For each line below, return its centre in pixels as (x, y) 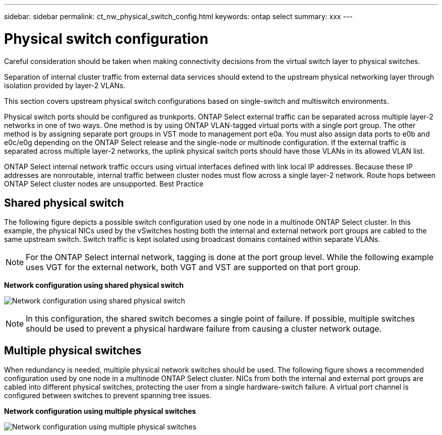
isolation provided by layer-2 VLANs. (65, 85)
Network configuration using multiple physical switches (100, 411)
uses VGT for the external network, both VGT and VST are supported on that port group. (193, 267)
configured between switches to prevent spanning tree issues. (108, 396)
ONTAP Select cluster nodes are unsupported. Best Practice (104, 183)
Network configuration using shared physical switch (94, 285)
